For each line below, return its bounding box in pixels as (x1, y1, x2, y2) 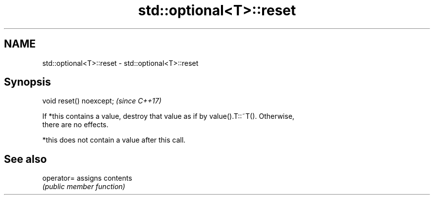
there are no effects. (42, 120, 108, 129)
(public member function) (42, 182, 125, 191)
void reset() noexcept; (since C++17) (42, 97, 162, 105)
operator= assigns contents (42, 174, 132, 183)
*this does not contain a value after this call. (42, 136, 186, 145)
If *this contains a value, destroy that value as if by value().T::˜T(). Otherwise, (42, 112, 295, 121)
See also (4, 152, 47, 165)
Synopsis (4, 76, 51, 89)
